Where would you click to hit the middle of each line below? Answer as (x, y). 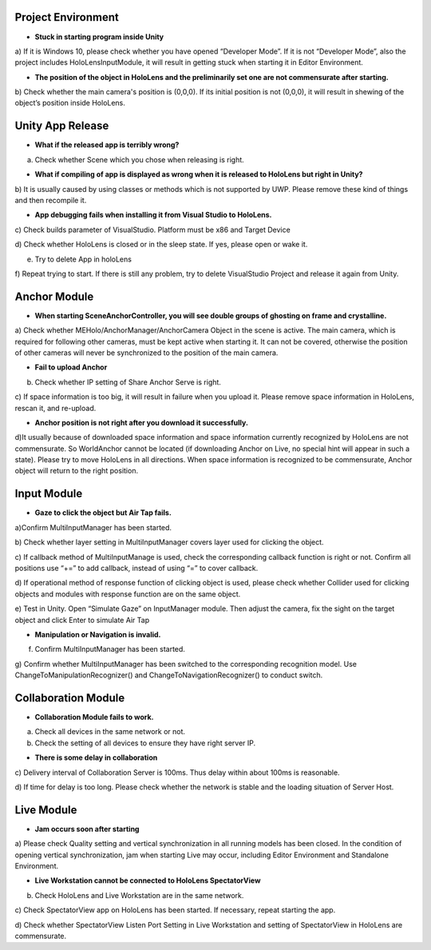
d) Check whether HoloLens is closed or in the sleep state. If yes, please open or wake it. (161, 245)
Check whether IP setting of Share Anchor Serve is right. (128, 382)
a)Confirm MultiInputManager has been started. (93, 527)
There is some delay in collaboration (96, 758)
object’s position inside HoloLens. (70, 103)
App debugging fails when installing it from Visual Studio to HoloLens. (153, 215)
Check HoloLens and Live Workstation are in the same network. (139, 895)
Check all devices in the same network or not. (110, 732)
